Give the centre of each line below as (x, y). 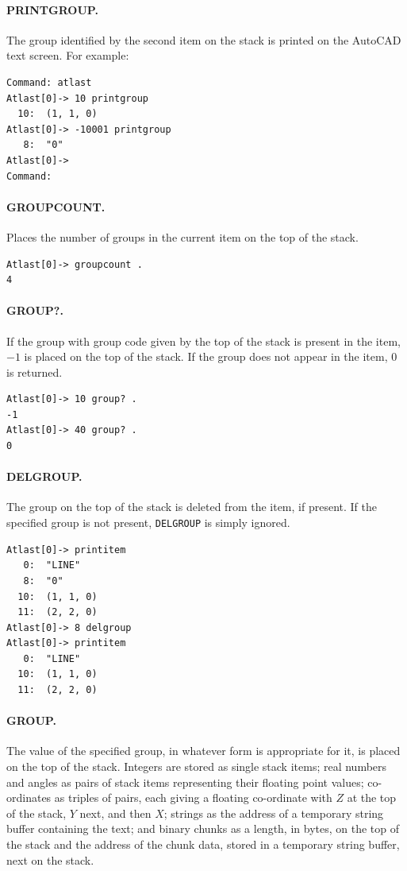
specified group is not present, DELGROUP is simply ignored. (148, 523)
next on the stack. (50, 859)
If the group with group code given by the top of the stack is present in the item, (203, 341)
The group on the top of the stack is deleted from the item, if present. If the (192, 507)
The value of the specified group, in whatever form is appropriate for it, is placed (203, 751)
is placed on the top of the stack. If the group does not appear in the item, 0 (211, 356)
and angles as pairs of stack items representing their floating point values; (185, 782)
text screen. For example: (68, 55)
